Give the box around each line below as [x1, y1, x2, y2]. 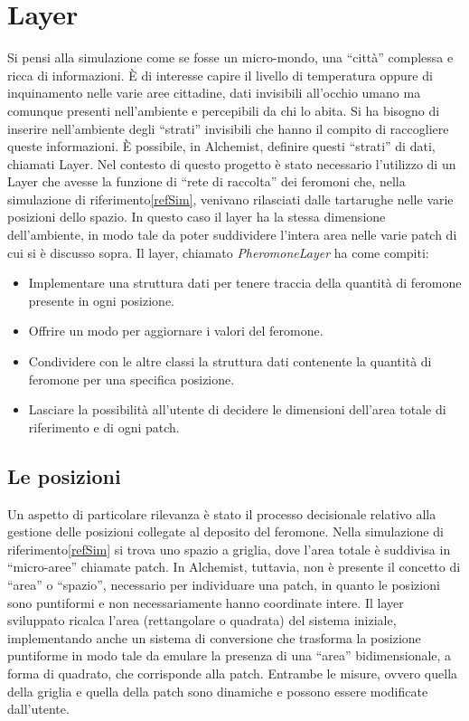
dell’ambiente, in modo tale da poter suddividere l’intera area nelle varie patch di [7, 225, 457, 244]
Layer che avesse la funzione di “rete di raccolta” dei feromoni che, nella [7, 172, 406, 191]
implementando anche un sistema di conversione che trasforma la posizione [7, 628, 421, 647]
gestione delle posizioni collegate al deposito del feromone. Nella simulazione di [7, 522, 444, 541]
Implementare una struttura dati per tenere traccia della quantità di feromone [28, 273, 462, 292]
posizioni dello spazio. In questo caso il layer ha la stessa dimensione [7, 207, 386, 226]
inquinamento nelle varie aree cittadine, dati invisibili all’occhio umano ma [7, 83, 421, 102]
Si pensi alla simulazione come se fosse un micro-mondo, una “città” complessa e [7, 48, 454, 67]
